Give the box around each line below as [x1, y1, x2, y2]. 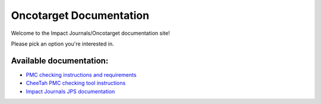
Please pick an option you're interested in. [11, 40, 114, 47]
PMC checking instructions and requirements [26, 71, 137, 78]
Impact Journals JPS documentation [26, 87, 115, 95]
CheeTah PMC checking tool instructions [26, 80, 126, 87]
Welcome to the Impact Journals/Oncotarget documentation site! [11, 30, 170, 37]
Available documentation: [11, 56, 109, 66]
